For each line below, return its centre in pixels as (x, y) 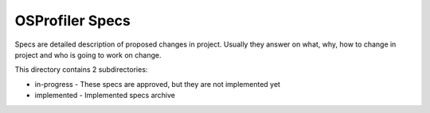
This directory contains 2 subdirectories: (81, 70)
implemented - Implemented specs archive (105, 96)
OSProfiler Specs (73, 21)
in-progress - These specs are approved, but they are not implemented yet (157, 84)
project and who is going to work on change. (88, 55)
